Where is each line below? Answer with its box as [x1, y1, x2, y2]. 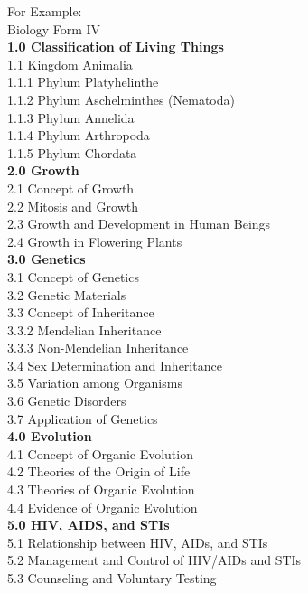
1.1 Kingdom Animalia [7, 54, 133, 73]
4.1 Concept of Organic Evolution [7, 444, 193, 463]
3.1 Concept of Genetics [7, 267, 139, 286]
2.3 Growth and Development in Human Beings [7, 214, 271, 233]
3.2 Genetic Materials [7, 285, 126, 304]
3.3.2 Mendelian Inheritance [7, 320, 162, 339]
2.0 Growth [7, 161, 79, 180]
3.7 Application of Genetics [7, 409, 158, 428]
